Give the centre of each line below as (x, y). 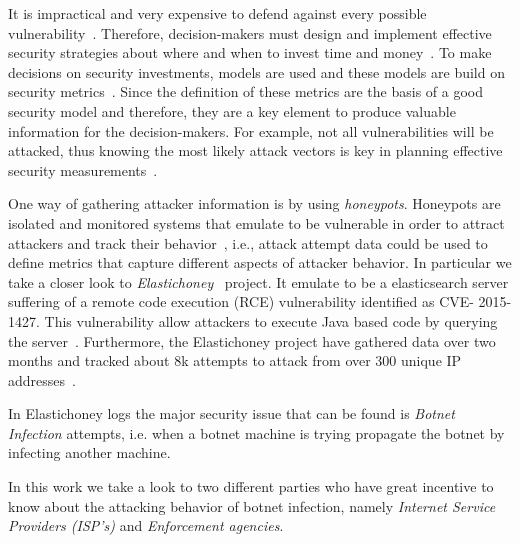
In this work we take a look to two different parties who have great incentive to (251, 486)
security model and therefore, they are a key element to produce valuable (232, 110)
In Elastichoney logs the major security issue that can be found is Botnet (231, 413)
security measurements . (83, 169)
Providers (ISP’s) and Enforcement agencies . (146, 525)
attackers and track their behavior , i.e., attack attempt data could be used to (248, 242)
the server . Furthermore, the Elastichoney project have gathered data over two (252, 340)
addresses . (42, 379)
